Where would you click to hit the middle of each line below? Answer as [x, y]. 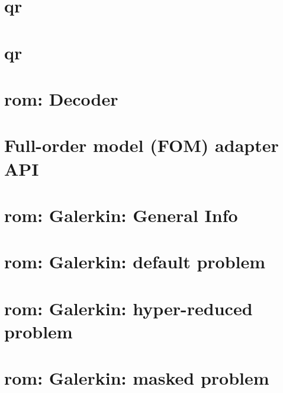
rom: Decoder [61, 98]
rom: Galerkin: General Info [121, 215]
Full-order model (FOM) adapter [141, 145]
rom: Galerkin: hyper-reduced [128, 308]
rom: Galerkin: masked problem [137, 378]
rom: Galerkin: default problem [135, 262]
